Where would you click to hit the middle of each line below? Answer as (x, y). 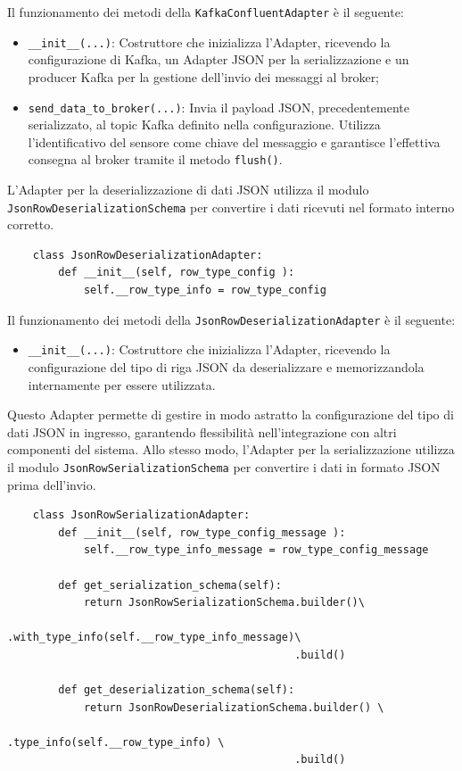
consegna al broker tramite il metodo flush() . (155, 159)
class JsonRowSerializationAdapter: (141, 515)
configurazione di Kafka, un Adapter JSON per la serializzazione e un (219, 59)
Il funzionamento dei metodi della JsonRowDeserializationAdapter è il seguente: (231, 319)
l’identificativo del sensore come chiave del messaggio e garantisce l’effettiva (234, 141)
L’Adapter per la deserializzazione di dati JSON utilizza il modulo (188, 189)
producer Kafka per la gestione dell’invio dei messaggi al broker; (204, 76)
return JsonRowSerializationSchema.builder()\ (224, 603)
